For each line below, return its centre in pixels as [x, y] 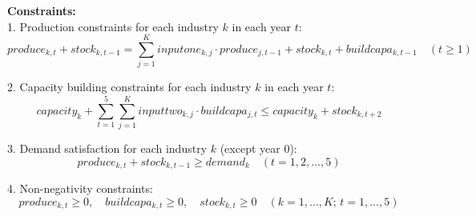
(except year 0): [258, 148]
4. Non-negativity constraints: [80, 188]
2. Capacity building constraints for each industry [129, 87]
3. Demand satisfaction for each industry [107, 148]
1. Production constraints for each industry [113, 26]
